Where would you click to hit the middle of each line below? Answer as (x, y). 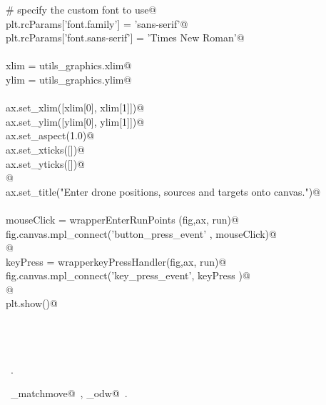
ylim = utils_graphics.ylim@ (69, 79)
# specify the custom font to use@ (81, 9)
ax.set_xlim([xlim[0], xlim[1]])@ (75, 107)
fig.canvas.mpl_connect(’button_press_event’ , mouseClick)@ (141, 233)
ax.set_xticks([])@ (45, 149)
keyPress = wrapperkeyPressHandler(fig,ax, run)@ (116, 261)
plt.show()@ (32, 303)
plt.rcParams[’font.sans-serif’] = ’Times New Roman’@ (125, 37)
